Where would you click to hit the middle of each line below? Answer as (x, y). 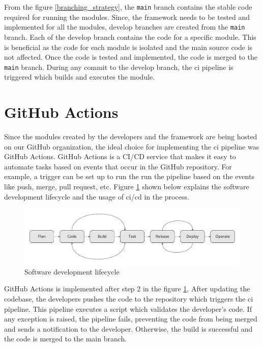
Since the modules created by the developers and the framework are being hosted (131, 137)
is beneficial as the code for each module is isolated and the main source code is (128, 47)
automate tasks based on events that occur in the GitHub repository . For (118, 166)
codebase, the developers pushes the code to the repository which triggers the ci (129, 299)
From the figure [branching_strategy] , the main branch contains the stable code (128, 7)
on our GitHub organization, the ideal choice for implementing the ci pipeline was (132, 146)
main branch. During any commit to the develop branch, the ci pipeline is (119, 67)
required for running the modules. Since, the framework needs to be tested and (127, 17)
